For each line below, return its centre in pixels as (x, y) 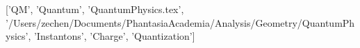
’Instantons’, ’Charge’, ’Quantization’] (114, 36)
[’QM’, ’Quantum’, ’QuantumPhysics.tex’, (95, 9)
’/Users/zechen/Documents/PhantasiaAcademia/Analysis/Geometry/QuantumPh (180, 22)
